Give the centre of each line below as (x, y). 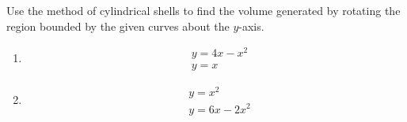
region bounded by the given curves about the (118, 26)
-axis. (251, 26)
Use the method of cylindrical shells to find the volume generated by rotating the (203, 10)
